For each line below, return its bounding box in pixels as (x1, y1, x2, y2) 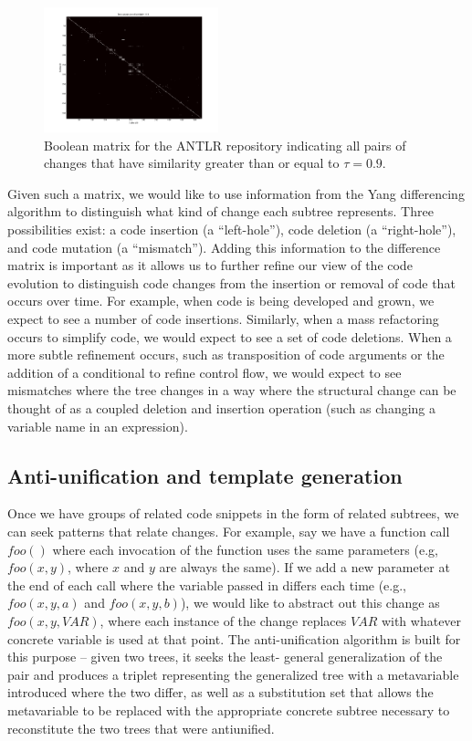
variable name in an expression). (7, 416, 188, 435)
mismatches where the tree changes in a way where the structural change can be (7, 381, 456, 400)
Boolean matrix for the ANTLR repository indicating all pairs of (44, 135, 406, 154)
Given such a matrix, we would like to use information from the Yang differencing (7, 183, 465, 203)
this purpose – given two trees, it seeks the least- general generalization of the (7, 647, 443, 666)
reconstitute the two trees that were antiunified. (7, 718, 275, 737)
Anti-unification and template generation (7, 461, 403, 489)
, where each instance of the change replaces (100, 611, 347, 630)
